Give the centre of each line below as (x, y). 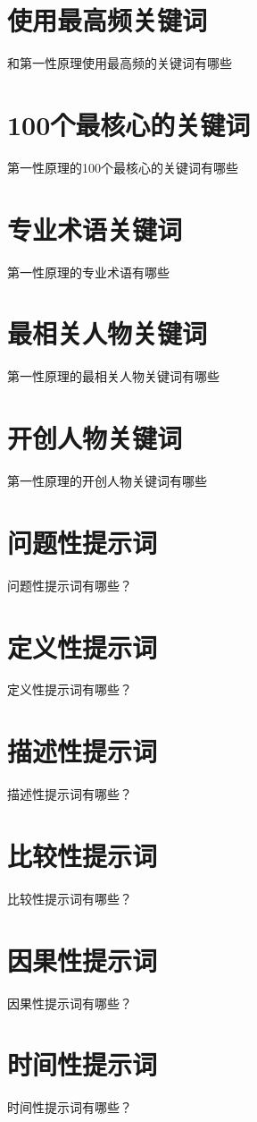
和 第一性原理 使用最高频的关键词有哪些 (120, 63)
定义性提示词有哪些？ (70, 689)
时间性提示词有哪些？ (70, 1107)
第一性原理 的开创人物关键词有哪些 (107, 480)
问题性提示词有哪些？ (70, 585)
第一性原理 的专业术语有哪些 (88, 272)
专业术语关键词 (95, 229)
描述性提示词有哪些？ (70, 794)
